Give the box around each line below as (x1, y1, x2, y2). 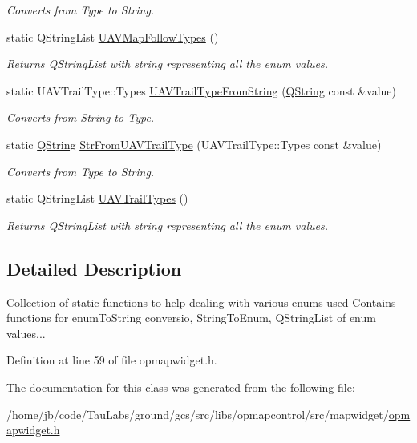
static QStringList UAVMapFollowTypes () (6, 28, 219, 45)
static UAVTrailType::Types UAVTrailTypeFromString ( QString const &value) (6, 82, 397, 99)
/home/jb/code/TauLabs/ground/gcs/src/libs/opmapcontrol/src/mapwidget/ (6, 405, 389, 422)
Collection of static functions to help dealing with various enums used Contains (6, 293, 396, 310)
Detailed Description (6, 256, 182, 280)
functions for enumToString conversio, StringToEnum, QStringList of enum (6, 309, 376, 326)
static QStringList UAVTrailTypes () (6, 190, 188, 207)
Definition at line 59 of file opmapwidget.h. (6, 352, 217, 368)
